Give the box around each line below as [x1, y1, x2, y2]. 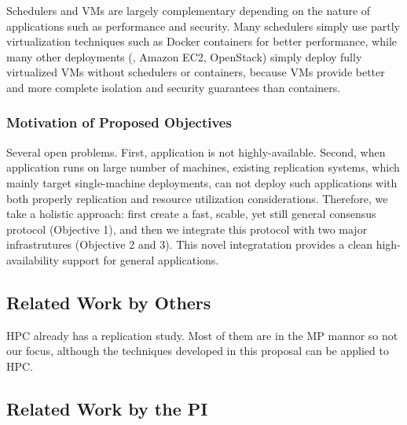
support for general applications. [62, 251, 219, 268]
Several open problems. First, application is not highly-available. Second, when [6, 143, 386, 160]
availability [6, 251, 59, 268]
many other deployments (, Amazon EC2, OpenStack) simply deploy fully [6, 48, 362, 65]
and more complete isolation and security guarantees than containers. [6, 79, 341, 95]
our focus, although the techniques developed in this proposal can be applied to [6, 342, 389, 359]
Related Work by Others [6, 290, 211, 314]
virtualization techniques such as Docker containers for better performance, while [6, 33, 397, 50]
